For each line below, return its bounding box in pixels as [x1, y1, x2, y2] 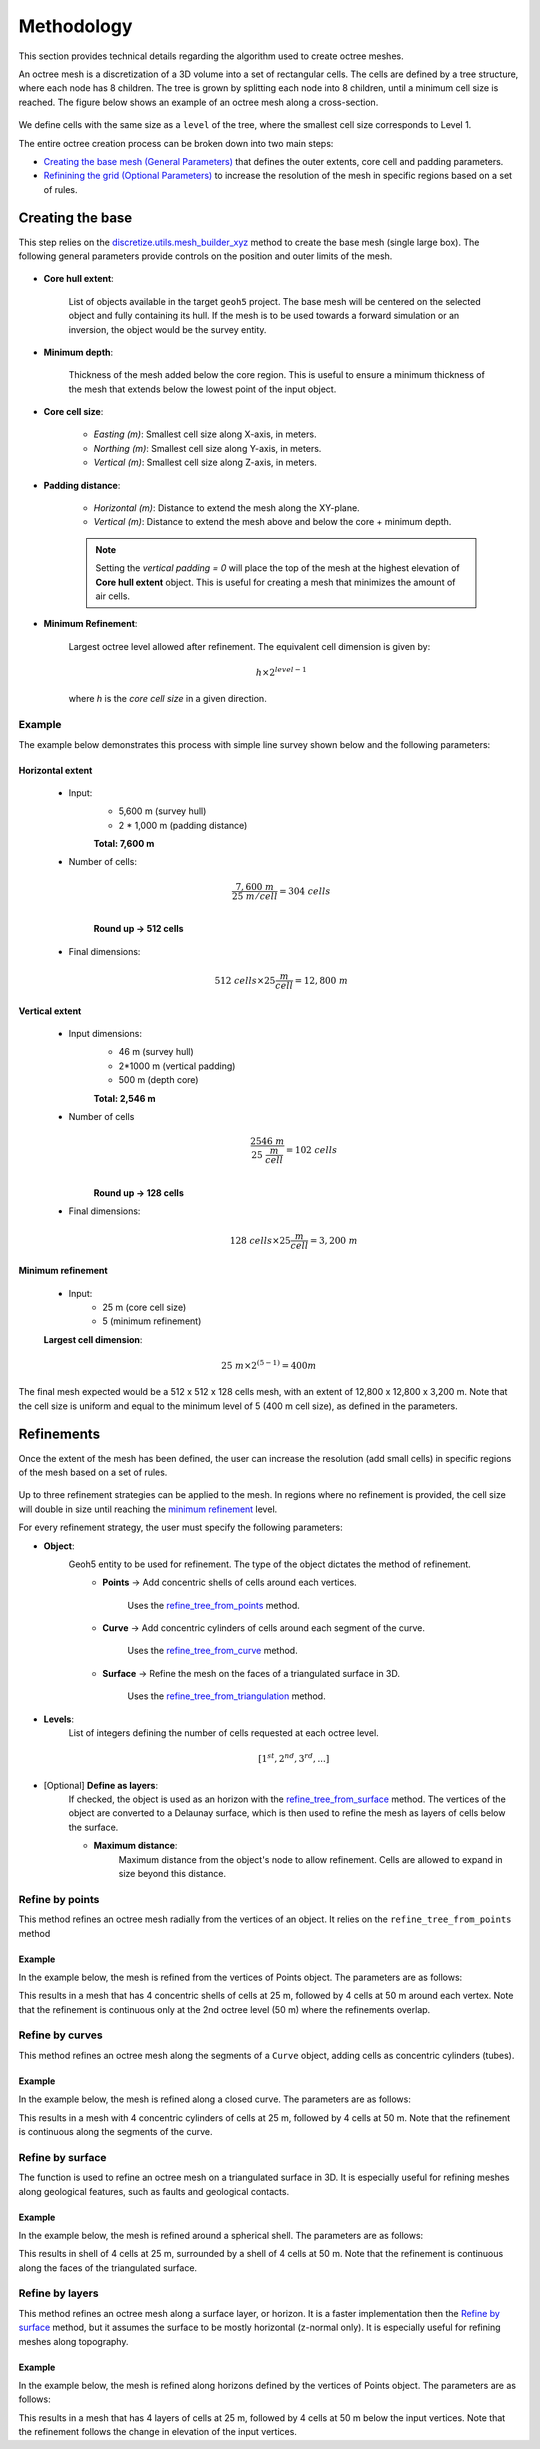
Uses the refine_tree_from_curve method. [127, 1645, 299, 1657]
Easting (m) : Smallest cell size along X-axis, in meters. [93, 428, 317, 440]
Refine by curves [18, 2028, 104, 2042]
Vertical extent [18, 1005, 82, 1017]
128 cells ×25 [229, 1235, 291, 1246]
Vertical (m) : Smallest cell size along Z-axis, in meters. [93, 456, 317, 469]
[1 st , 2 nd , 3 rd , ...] [258, 1751, 330, 1765]
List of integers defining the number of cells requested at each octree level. [68, 1727, 379, 1739]
